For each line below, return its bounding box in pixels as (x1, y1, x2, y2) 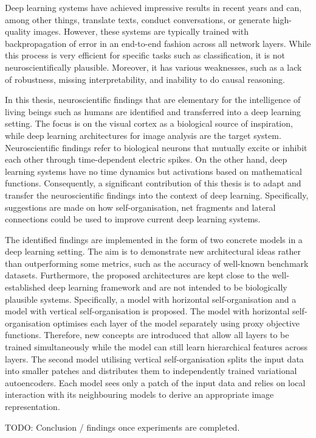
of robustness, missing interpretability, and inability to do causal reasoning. (5, 72, 285, 85)
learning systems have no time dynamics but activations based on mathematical (5, 164, 302, 177)
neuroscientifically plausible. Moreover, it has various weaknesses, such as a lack (5, 60, 302, 73)
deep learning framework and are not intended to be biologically (48, 281, 287, 294)
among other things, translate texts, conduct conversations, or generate (5, 13, 270, 26)
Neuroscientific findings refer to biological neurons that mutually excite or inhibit (5, 141, 307, 154)
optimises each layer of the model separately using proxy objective (53, 316, 300, 329)
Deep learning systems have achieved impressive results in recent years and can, (5, 1, 302, 13)
